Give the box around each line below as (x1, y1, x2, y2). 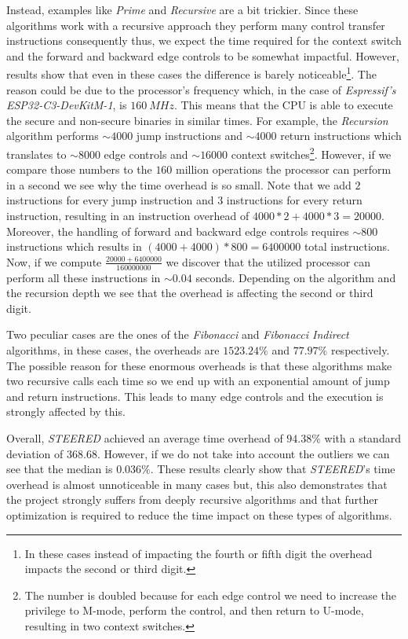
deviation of (6, 445, 64, 461)
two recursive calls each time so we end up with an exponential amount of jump (6, 373, 390, 389)
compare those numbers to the (6, 161, 152, 178)
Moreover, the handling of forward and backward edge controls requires (6, 222, 349, 239)
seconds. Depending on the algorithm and (195, 269, 396, 285)
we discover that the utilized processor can (166, 253, 370, 270)
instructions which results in (6, 238, 142, 255)
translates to (6, 145, 67, 162)
